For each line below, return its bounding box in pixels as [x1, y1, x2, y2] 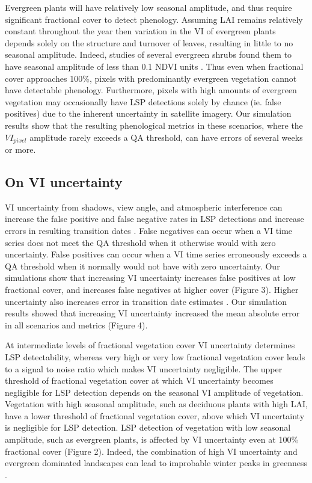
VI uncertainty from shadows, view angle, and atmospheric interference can [5, 200, 283, 213]
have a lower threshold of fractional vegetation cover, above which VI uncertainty [5, 409, 305, 422]
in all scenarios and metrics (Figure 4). [5, 318, 148, 331]
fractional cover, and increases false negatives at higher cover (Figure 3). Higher [5, 283, 299, 295]
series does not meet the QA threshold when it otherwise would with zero [5, 236, 276, 248]
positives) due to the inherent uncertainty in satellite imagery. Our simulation [5, 107, 292, 120]
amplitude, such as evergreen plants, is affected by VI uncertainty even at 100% [5, 433, 299, 446]
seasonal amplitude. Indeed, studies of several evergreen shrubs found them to [5, 48, 292, 61]
